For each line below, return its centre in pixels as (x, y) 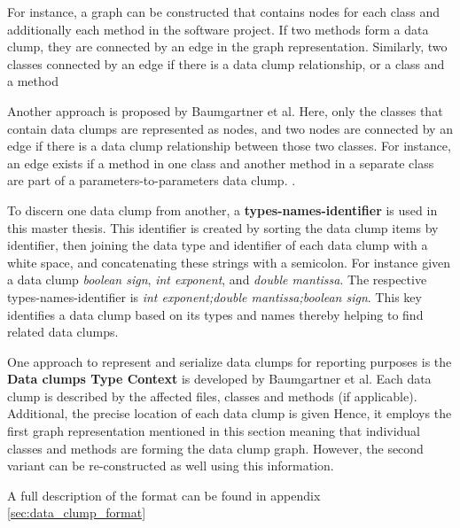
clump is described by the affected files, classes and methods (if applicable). (212, 396)
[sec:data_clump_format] (77, 512)
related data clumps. (63, 332)
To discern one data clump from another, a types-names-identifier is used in (222, 210)
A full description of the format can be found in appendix (164, 495)
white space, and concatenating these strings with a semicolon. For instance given (229, 262)
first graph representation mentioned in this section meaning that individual (214, 431)
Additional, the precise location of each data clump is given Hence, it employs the (230, 413)
